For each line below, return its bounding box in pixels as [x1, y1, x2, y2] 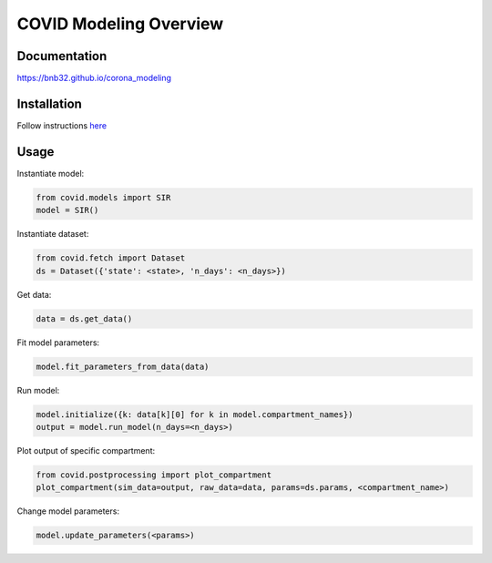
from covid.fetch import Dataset [36, 253, 186, 263]
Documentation [16, 48, 108, 64]
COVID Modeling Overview [16, 14, 224, 34]
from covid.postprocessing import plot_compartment [36, 469, 272, 480]
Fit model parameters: [16, 337, 100, 348]
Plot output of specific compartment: [16, 445, 156, 456]
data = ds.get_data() [36, 313, 133, 323]
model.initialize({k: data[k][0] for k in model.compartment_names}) [36, 409, 354, 419]
